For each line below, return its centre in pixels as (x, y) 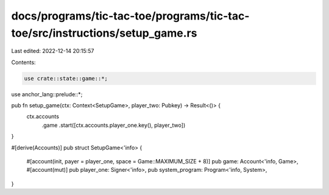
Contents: (23, 62)
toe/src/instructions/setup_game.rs (104, 33)
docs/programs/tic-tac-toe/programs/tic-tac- (130, 16)
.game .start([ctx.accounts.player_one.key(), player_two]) (114, 125)
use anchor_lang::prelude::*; (47, 94)
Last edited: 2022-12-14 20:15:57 (53, 51)
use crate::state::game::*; (66, 78)
